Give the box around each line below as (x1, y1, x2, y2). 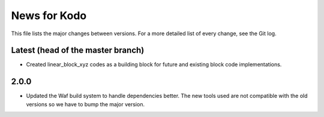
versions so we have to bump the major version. (26, 100, 145, 107)
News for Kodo (11, 9, 87, 22)
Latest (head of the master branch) (11, 45, 145, 56)
